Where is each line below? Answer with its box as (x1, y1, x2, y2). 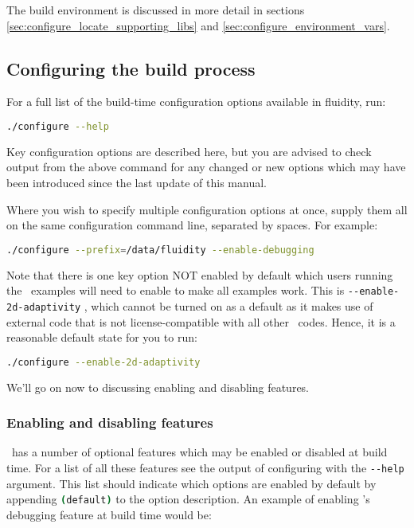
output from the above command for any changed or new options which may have (6, 158, 406, 175)
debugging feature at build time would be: (6, 506, 212, 522)
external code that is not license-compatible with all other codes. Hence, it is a (6, 313, 396, 330)
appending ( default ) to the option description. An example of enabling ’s (6, 491, 370, 507)
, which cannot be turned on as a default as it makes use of (84, 297, 373, 314)
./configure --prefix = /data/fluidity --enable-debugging (6, 244, 314, 256)
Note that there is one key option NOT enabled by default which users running (6, 266, 393, 283)
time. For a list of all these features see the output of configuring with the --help (6, 460, 404, 476)
